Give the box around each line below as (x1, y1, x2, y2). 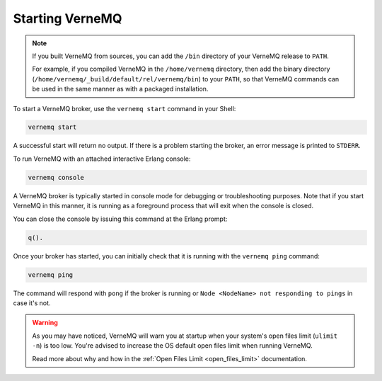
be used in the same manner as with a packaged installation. (32, 85, 209, 93)
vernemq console (28, 174, 85, 181)
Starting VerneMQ (13, 11, 122, 26)
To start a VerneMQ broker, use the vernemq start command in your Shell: (13, 104, 236, 113)
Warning (32, 319, 58, 327)
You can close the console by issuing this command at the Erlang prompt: (13, 215, 228, 223)
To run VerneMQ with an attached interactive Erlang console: (13, 154, 191, 163)
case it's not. (13, 298, 51, 307)
